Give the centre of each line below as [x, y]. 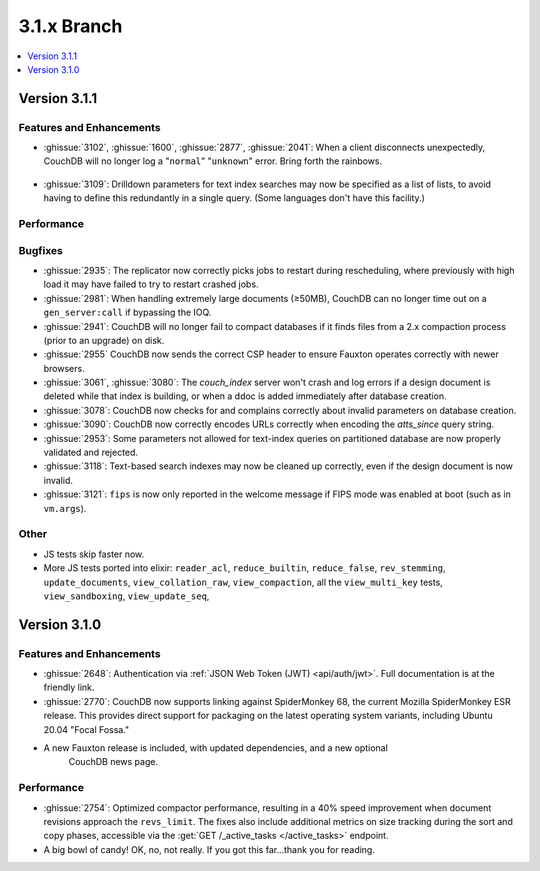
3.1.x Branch [70, 26]
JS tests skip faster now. [94, 554]
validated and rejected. [91, 452]
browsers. [64, 368]
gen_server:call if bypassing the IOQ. [127, 312]
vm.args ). [65, 508]
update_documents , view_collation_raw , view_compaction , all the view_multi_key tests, [243, 582]
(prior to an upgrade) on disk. [104, 340]
